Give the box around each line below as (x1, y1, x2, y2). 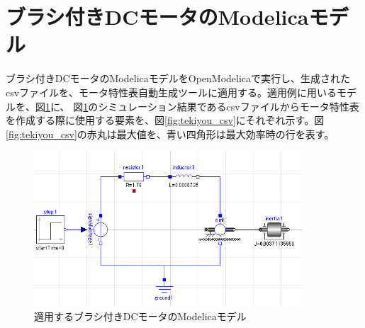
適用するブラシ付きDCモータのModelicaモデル (34, 308, 247, 323)
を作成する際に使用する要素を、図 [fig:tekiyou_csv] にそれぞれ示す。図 (6, 113, 325, 128)
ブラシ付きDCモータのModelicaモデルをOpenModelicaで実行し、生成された (6, 71, 351, 86)
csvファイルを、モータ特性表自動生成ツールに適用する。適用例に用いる (6, 84, 337, 99)
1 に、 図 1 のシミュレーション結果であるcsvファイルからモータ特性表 (45, 98, 359, 113)
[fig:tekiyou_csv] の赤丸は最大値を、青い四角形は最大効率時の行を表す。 (6, 126, 335, 141)
